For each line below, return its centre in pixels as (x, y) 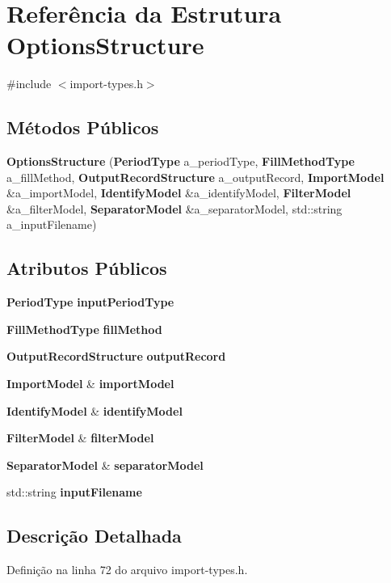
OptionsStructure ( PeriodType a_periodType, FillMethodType (181, 161)
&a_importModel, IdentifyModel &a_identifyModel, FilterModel (179, 193)
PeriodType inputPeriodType (90, 302)
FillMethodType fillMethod (84, 329)
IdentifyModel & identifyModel (95, 410)
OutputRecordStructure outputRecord (116, 356)
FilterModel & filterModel (80, 438)
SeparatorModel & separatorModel (105, 465)
